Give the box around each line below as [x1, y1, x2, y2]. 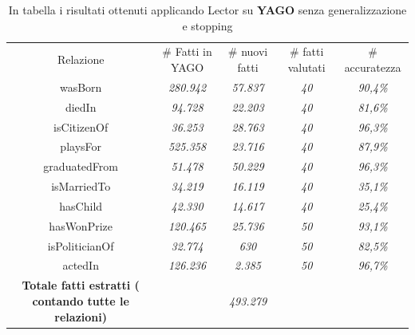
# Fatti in [162, 43, 212, 60]
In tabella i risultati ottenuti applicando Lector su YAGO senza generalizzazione [8, 2, 407, 18]
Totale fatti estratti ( [22, 277, 140, 294]
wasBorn [59, 78, 102, 95]
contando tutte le [32, 292, 129, 309]
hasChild [59, 197, 103, 214]
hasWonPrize [49, 217, 113, 234]
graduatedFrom [43, 158, 118, 175]
